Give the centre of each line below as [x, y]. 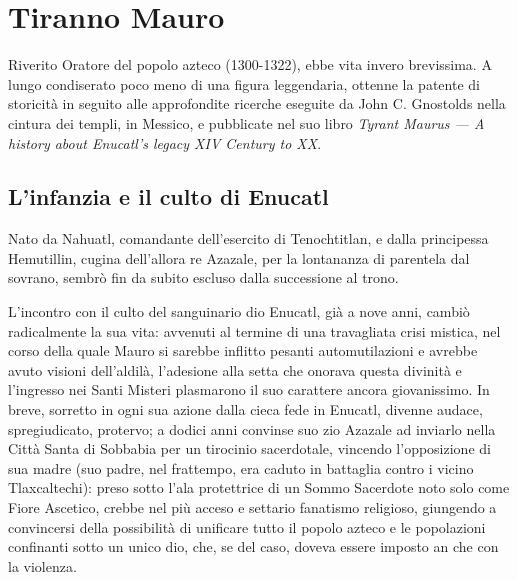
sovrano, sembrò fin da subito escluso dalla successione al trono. [203, 277]
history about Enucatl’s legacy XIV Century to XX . [165, 142]
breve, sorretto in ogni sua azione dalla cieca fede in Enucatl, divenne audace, [245, 409]
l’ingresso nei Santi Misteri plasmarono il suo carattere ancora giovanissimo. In [249, 389]
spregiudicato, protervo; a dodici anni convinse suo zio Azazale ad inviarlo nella [252, 428]
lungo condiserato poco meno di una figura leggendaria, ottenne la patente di [244, 83]
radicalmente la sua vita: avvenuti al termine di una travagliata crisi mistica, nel [254, 330]
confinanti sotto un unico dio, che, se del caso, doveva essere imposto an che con [253, 546]
